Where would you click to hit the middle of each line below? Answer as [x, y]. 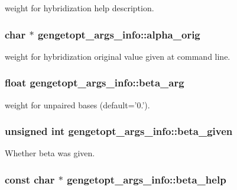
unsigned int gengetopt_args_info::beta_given [119, 131]
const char [30, 179]
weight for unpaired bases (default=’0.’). [77, 104]
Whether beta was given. [50, 153]
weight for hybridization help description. [79, 8]
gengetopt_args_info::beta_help [147, 179]
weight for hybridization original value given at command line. [118, 56]
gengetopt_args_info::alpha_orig [119, 34]
